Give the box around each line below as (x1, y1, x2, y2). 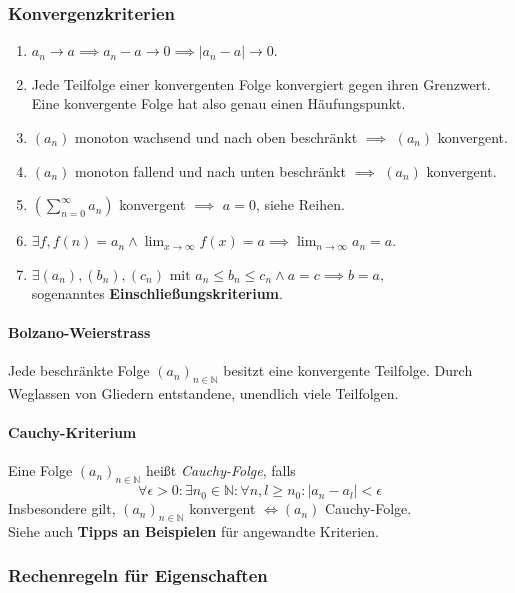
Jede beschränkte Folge (8, 360, 150, 381)
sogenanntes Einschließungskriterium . (31, 282, 283, 303)
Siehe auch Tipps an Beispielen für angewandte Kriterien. (8, 520, 379, 541)
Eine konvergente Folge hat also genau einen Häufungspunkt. (31, 93, 406, 114)
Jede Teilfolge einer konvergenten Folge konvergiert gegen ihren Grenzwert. (31, 73, 491, 94)
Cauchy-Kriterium (8, 422, 137, 443)
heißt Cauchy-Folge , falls (145, 460, 296, 481)
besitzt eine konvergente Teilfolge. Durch (223, 360, 473, 381)
